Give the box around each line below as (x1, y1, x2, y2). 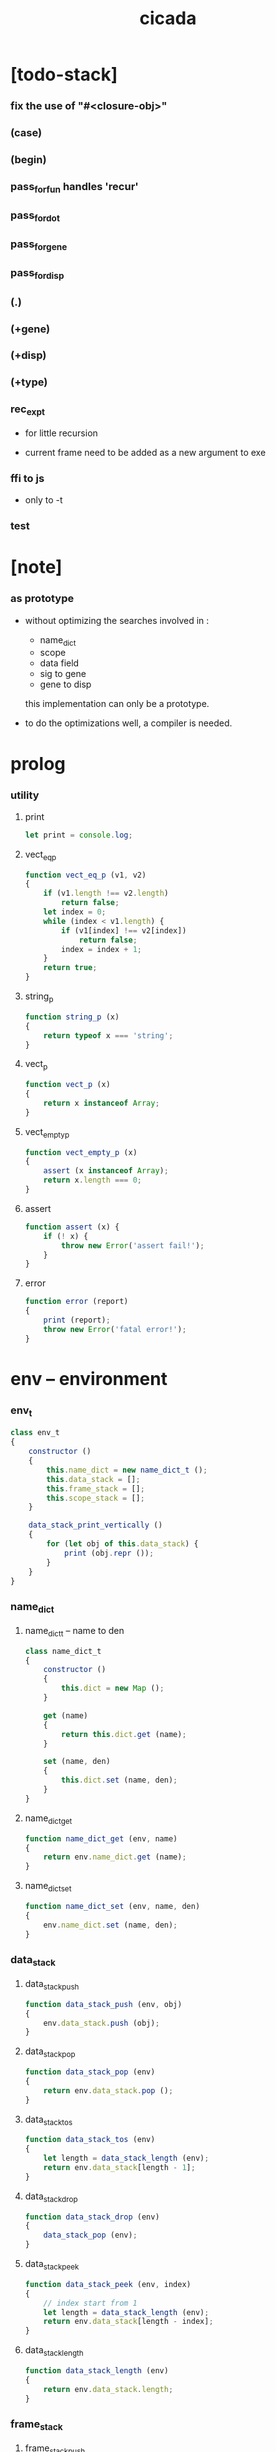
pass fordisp (10, 266, 65, 282)
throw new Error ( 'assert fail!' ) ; (61, 1240, 205, 1251)
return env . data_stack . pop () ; (43, 2085, 174, 2096)
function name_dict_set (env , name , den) (24, 1901, 201, 1911)
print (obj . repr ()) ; (63, 1548, 155, 1558)
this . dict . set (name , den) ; (61, 1775, 178, 1786)
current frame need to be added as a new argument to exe (24, 446, 267, 458)
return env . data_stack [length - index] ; (43, 2317, 214, 2327)
